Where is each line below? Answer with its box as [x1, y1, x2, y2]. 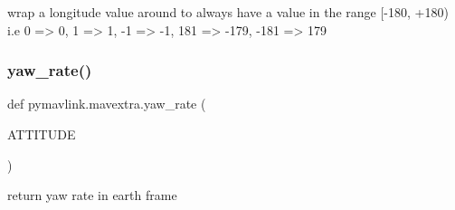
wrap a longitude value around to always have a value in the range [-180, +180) [7, 3, 449, 21]
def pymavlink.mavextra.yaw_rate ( [7, 94, 206, 113]
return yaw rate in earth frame [7, 186, 177, 205]
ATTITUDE [7, 125, 76, 143]
